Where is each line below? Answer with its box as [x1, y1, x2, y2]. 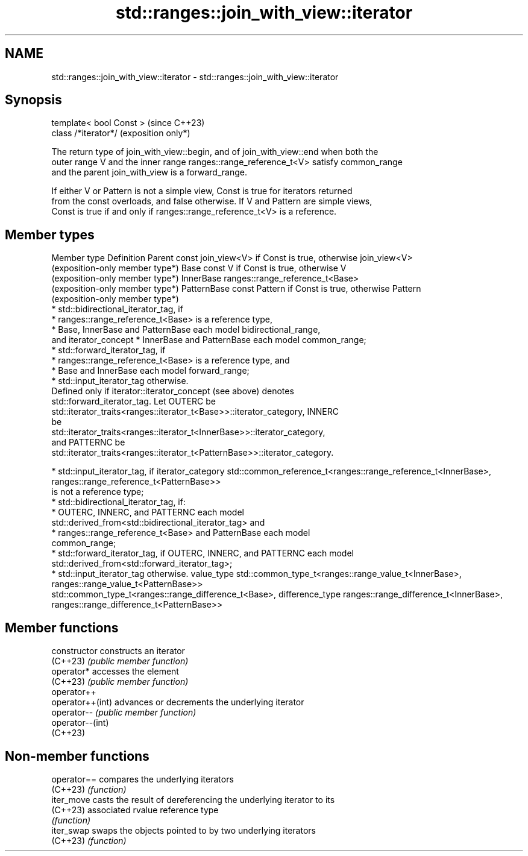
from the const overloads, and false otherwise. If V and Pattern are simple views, [51, 196, 372, 207]
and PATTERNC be [51, 437, 125, 448]
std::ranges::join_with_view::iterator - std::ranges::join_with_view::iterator [51, 71, 339, 82]
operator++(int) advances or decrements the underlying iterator [51, 697, 304, 708]
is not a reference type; [51, 486, 144, 497]
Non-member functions [5, 748, 149, 764]
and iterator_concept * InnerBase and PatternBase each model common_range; [51, 335, 366, 345]
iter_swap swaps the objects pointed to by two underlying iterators [51, 825, 316, 836]
